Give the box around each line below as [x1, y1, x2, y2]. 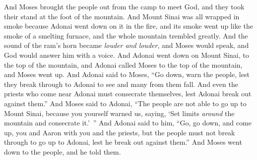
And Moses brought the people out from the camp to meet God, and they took [4, 1, 245, 11]
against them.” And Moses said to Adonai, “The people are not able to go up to [4, 98, 247, 108]
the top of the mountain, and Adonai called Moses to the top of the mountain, [4, 59, 243, 70]
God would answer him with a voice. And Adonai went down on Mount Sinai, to [4, 49, 249, 60]
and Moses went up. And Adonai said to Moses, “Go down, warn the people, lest [4, 69, 250, 80]
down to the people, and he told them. [4, 146, 121, 157]
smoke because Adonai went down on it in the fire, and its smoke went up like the [4, 21, 253, 31]
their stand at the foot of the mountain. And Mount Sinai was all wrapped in [4, 11, 240, 21]
